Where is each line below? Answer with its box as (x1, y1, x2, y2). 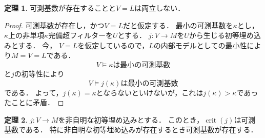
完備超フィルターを (48, 30, 113, 41)
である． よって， (4, 87, 63, 97)
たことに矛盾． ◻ (4, 97, 64, 108)
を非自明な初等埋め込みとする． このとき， (58, 114, 204, 125)
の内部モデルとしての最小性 (153, 40, 247, 50)
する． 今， (18, 40, 57, 50)
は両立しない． (134, 3, 185, 13)
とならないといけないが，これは (96, 87, 203, 97)
